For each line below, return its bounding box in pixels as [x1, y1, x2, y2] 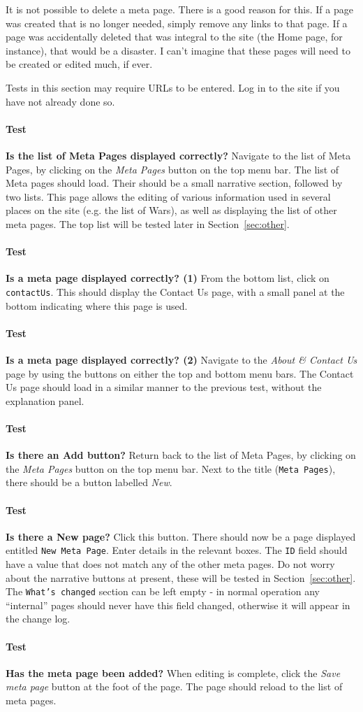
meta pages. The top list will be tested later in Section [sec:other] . [6, 216, 290, 231]
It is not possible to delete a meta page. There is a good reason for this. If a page [6, 2, 353, 16]
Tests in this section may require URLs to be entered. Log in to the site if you [6, 80, 340, 94]
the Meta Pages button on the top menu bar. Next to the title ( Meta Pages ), [6, 461, 336, 476]
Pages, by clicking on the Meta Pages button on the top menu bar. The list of [6, 162, 339, 176]
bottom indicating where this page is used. [6, 298, 188, 313]
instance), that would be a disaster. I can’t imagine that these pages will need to [6, 43, 350, 57]
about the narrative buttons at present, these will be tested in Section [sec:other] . [6, 570, 356, 585]
